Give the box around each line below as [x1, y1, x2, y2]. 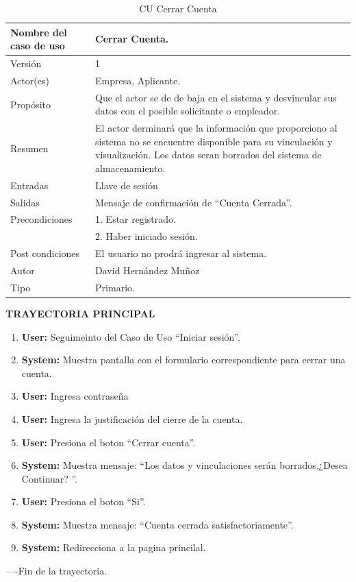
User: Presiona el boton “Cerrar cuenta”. [21, 435, 196, 449]
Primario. [95, 280, 135, 294]
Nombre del [10, 25, 67, 39]
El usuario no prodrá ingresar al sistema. [95, 246, 267, 260]
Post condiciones [10, 246, 80, 260]
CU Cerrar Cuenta [139, 1, 217, 15]
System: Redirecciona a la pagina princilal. [21, 540, 206, 555]
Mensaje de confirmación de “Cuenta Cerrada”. [95, 195, 292, 209]
